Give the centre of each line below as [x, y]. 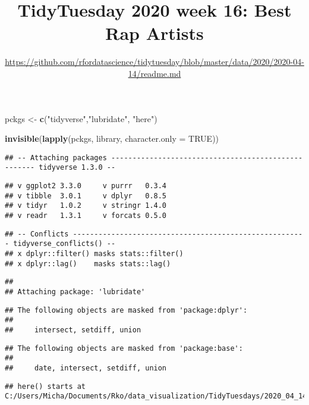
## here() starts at [45, 386]
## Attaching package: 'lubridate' [75, 292]
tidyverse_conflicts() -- [64, 244]
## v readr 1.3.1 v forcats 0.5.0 [86, 215]
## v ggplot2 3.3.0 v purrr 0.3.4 [86, 186]
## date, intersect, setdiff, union [86, 368]
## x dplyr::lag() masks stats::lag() [88, 264]
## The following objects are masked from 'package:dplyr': [126, 310]
